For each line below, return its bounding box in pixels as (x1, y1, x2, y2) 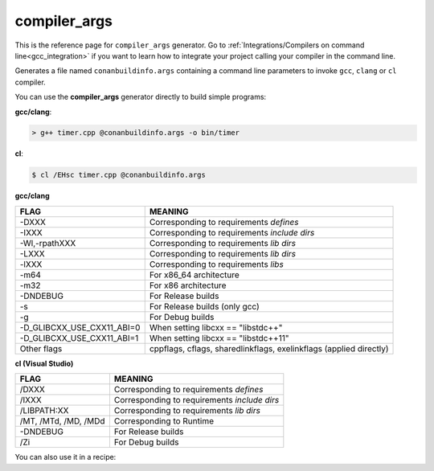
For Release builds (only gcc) (149, 301, 260, 312)
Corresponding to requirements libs (149, 258, 285, 269)
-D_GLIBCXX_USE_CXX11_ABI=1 (19, 332, 139, 343)
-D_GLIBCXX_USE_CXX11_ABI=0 (19, 322, 141, 333)
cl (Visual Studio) (14, 358, 74, 368)
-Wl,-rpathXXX (19, 237, 76, 248)
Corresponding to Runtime (113, 416, 215, 427)
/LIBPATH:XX (19, 405, 69, 416)
